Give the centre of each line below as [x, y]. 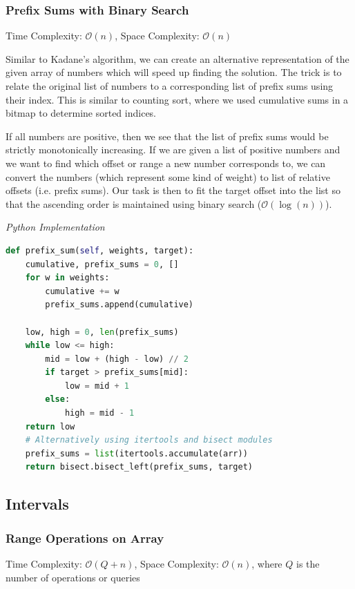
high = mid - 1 [99, 413]
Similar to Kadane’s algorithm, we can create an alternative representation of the [177, 58]
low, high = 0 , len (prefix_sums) [102, 332]
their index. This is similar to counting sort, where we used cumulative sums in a [177, 99]
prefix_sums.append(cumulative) [119, 305]
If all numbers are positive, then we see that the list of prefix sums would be [167, 136]
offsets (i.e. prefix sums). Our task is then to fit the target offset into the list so [173, 190]
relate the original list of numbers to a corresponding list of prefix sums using [170, 86]
